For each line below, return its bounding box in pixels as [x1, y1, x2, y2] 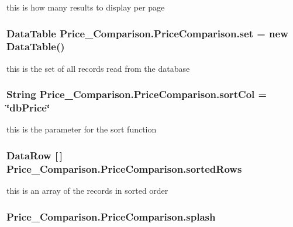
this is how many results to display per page [6, 1, 165, 13]
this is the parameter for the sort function [6, 123, 157, 135]
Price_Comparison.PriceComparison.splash [6, 209, 216, 223]
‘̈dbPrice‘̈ [6, 100, 50, 115]
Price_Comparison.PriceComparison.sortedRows [6, 161, 242, 176]
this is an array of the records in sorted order [6, 184, 168, 197]
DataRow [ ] [6, 148, 63, 162]
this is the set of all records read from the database [6, 62, 190, 74]
